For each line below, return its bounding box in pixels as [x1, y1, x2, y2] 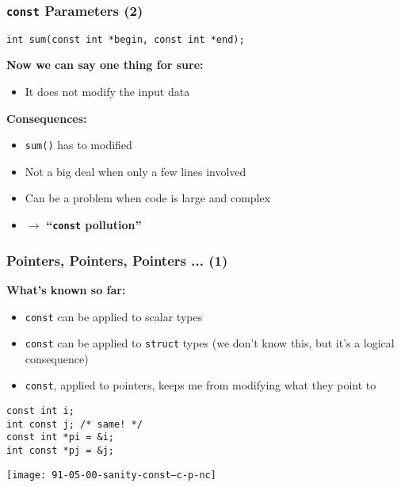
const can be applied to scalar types [25, 308, 203, 324]
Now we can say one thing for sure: [6, 56, 204, 73]
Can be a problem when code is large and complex [25, 190, 271, 206]
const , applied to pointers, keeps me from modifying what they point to [25, 377, 376, 393]
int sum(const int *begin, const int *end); [6, 33, 245, 45]
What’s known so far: [6, 281, 126, 297]
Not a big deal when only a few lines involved [25, 163, 246, 179]
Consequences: [6, 109, 87, 126]
